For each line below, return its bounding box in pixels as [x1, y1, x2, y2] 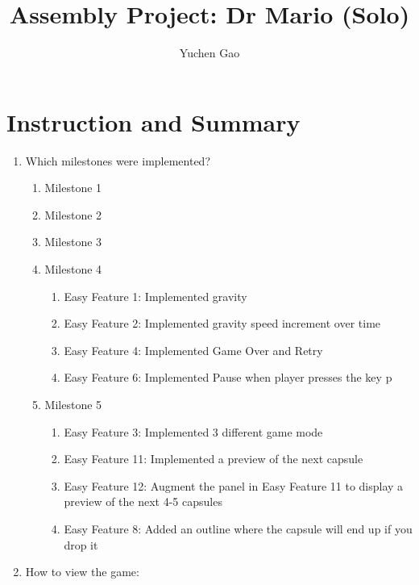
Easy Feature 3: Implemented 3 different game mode [64, 423, 323, 440]
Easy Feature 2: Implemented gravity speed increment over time [64, 315, 381, 332]
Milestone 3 [44, 233, 102, 250]
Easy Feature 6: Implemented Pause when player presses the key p [64, 369, 392, 386]
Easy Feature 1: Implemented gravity [64, 287, 247, 304]
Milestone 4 [44, 261, 102, 278]
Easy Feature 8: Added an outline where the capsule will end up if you [64, 520, 413, 537]
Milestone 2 [44, 206, 102, 223]
